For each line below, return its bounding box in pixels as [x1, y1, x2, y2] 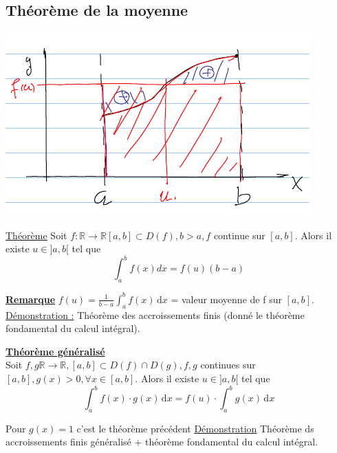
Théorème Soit [6, 228, 67, 242]
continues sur [200, 357, 256, 372]
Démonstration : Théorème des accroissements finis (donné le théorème [6, 307, 305, 322]
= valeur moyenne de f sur [171, 291, 282, 306]
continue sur [213, 228, 265, 242]
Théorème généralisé [6, 344, 105, 358]
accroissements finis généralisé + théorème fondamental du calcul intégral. [6, 434, 318, 449]
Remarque [6, 291, 56, 306]
